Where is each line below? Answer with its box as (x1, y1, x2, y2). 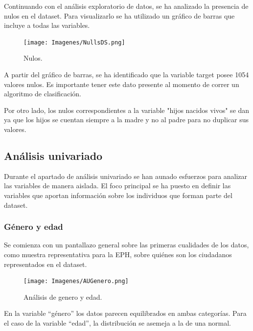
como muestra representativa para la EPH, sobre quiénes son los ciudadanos (4, 249, 232, 259)
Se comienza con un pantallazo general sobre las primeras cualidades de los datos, (4, 240, 249, 250)
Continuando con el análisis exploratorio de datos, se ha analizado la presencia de (4, 1, 249, 11)
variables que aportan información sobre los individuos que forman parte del (4, 190, 232, 200)
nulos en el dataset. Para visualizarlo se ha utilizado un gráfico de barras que (4, 10, 235, 21)
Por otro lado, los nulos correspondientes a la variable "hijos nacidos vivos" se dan (4, 105, 250, 115)
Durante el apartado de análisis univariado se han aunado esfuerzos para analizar (4, 171, 248, 181)
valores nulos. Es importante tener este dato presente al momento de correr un (4, 79, 239, 89)
